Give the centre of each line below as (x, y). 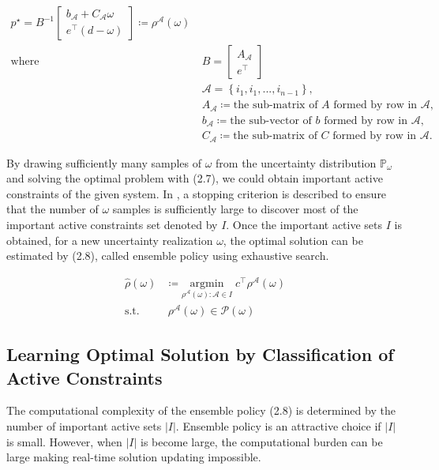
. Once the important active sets (304, 224)
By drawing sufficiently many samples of (104, 162)
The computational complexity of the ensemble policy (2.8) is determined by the (201, 410)
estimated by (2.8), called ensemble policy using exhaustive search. (168, 256)
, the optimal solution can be (293, 240)
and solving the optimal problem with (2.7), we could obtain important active (195, 178)
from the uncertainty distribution (296, 162)
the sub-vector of (271, 120)
